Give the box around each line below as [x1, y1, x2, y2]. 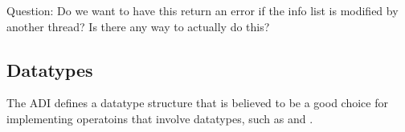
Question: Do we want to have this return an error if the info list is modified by [6, 2, 399, 18]
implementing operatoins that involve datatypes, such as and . [6, 110, 313, 126]
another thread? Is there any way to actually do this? [6, 18, 270, 34]
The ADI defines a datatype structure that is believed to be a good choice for [6, 94, 388, 111]
